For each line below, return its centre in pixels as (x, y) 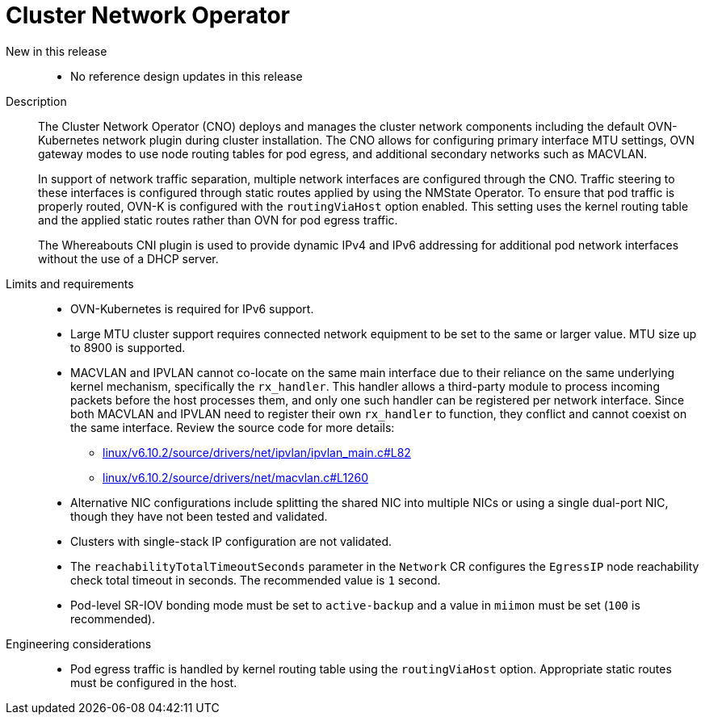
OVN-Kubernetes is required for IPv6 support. (192, 308)
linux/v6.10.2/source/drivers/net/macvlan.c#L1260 (236, 477)
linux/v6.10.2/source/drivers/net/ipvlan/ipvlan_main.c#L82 (257, 452)
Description (36, 101)
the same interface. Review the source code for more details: (233, 427)
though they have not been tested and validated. (199, 516)
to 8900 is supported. (128, 347)
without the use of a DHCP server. (128, 258)
